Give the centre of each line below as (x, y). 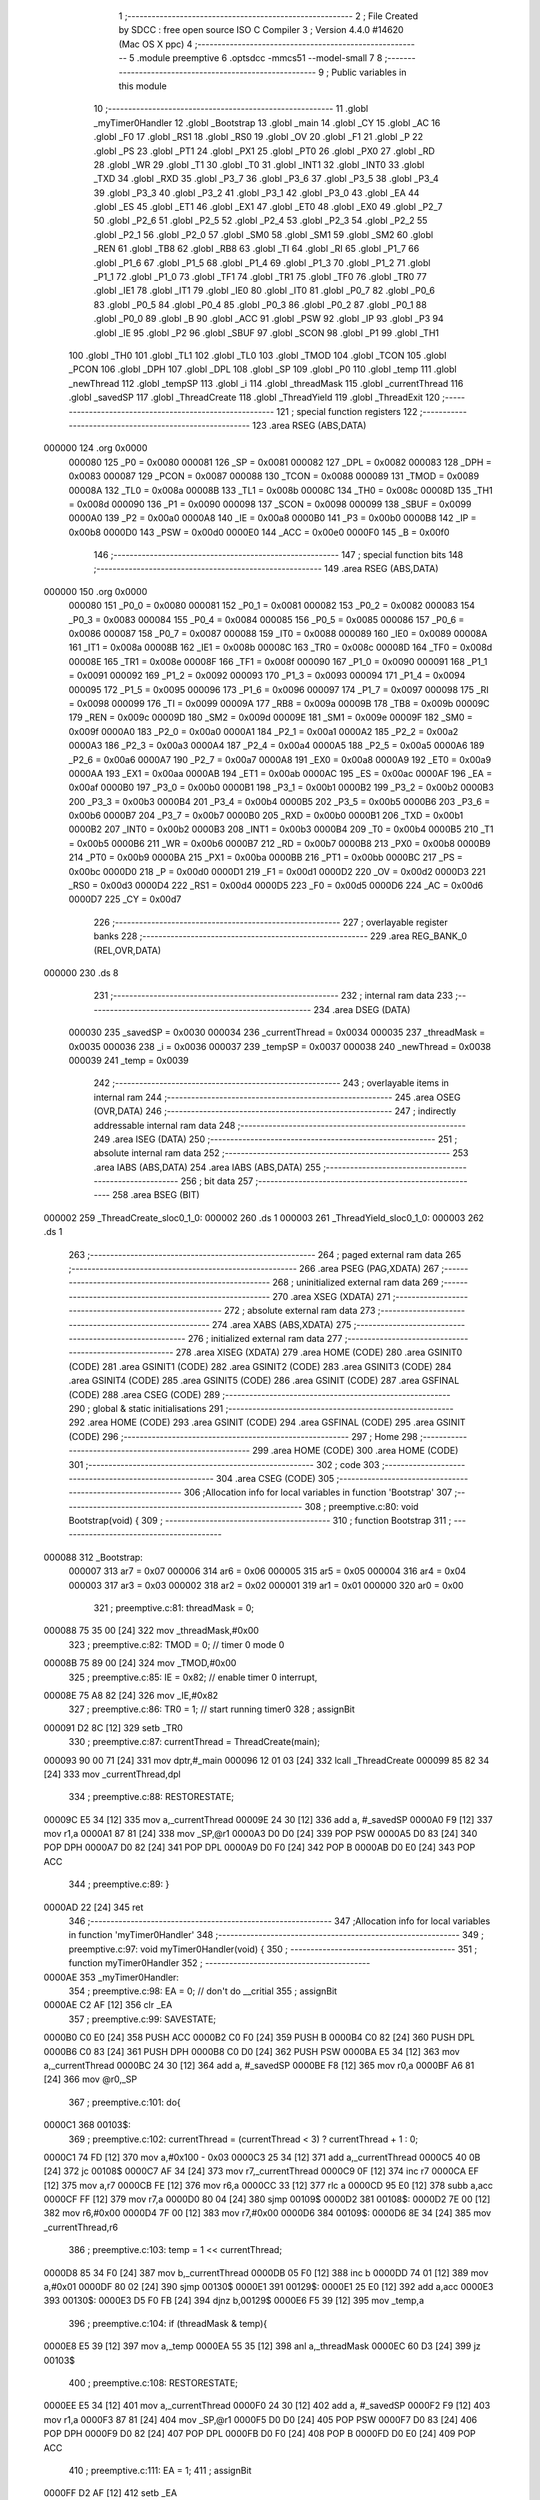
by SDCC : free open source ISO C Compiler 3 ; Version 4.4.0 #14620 (261, 30)
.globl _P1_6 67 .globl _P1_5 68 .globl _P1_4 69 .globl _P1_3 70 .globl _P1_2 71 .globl (262, 262)
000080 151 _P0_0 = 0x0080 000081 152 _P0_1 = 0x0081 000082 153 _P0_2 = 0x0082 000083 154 (271, 606)
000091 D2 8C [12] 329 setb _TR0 (113, 1727)
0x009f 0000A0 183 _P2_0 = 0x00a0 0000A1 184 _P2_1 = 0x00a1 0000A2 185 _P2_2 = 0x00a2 (263, 731)
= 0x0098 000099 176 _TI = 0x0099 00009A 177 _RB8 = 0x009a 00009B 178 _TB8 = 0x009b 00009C (279, 703)
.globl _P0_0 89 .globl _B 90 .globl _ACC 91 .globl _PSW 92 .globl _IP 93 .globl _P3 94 (268, 319)
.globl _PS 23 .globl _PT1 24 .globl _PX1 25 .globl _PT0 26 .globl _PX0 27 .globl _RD (264, 151)
